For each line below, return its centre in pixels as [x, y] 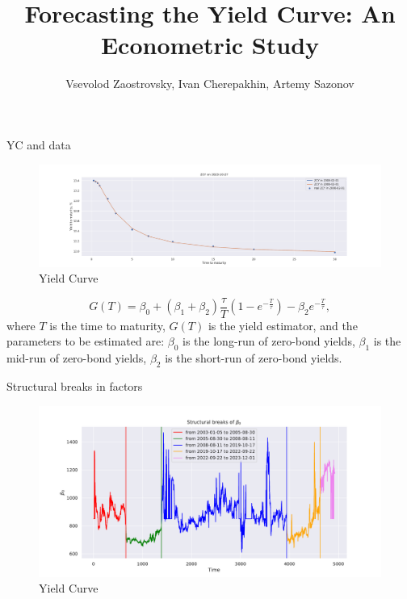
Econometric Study [210, 45]
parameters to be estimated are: [86, 341]
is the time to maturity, [107, 325]
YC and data [39, 144]
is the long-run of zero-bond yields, [269, 341]
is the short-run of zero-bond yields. [254, 358]
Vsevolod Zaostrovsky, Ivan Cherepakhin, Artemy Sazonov [210, 84]
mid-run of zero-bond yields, [77, 358]
